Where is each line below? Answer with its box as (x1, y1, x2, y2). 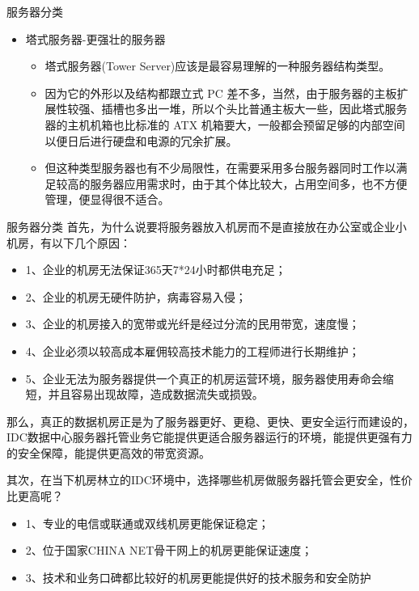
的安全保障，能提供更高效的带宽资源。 (6, 444, 210, 461)
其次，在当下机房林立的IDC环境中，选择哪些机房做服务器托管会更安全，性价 (6, 471, 413, 488)
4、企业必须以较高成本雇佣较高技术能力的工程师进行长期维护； (25, 342, 360, 359)
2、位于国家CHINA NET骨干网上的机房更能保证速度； (25, 542, 313, 559)
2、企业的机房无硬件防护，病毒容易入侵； (25, 288, 247, 305)
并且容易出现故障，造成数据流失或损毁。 (48, 386, 264, 403)
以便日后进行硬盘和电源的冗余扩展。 (44, 132, 238, 149)
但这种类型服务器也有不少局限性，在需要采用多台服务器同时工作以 (44, 159, 396, 176)
